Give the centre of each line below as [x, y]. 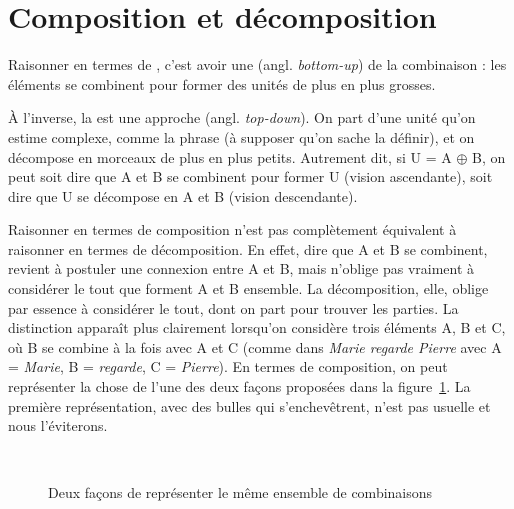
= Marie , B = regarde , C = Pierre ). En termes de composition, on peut [228, 366]
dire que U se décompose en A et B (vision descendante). [183, 195]
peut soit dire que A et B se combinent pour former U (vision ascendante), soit [250, 176]
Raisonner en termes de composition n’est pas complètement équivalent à [232, 229]
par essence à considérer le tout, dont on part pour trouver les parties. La [233, 307]
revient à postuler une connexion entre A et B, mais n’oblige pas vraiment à [241, 268]
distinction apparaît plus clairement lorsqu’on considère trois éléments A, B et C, [257, 327]
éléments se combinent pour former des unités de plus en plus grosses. [222, 83]
